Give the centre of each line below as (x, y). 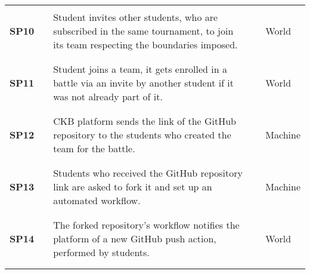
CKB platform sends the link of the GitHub (145, 121)
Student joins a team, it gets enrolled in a (140, 69)
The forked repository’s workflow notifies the (146, 225)
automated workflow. (97, 200)
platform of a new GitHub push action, (135, 238)
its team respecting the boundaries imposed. (145, 44)
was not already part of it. (108, 96)
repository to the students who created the (142, 135)
